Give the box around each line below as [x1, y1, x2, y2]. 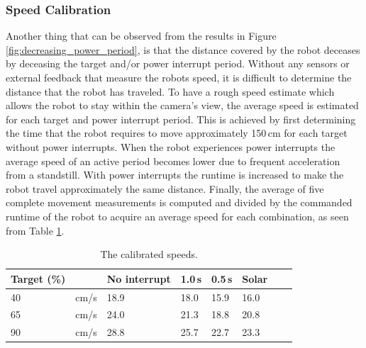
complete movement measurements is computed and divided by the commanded [6, 195, 353, 210]
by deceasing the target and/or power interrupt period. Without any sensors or [6, 56, 350, 71]
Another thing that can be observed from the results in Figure [6, 28, 277, 43]
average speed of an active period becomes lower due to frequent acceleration [6, 153, 340, 168]
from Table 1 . [6, 223, 65, 237]
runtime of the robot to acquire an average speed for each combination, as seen [6, 208, 349, 223]
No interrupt [106, 271, 171, 286]
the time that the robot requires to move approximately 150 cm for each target [6, 125, 348, 140]
